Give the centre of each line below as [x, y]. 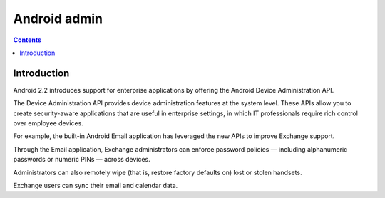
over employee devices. [48, 123]
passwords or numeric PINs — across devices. [82, 160]
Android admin [58, 19]
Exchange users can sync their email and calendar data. [96, 185]
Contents [27, 40]
